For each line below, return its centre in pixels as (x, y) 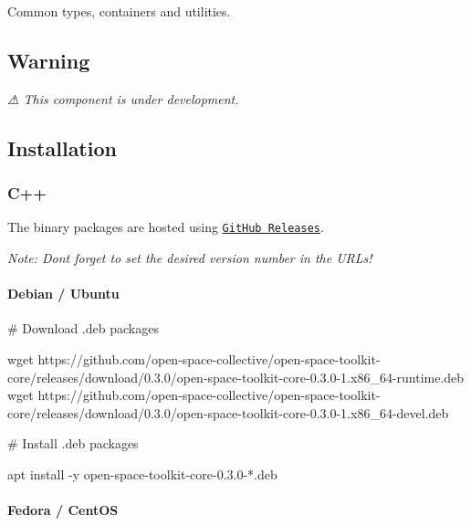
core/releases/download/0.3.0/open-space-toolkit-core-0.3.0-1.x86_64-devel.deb (228, 412)
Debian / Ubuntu (63, 294)
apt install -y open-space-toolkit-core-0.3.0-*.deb (142, 474)
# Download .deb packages (83, 328)
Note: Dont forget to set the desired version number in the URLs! (190, 258)
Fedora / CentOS (63, 510)
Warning (49, 60)
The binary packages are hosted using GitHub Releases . (166, 227)
